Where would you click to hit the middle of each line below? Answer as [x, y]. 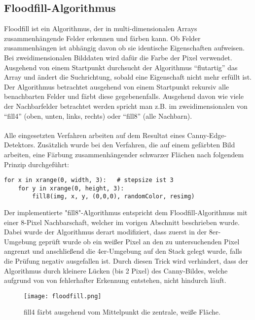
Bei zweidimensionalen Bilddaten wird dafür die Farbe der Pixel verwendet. [118, 57]
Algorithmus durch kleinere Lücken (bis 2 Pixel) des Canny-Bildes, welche [116, 270]
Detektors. [20, 145]
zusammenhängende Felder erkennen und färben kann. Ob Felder [102, 38]
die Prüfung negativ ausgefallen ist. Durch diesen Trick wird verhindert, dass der [126, 261]
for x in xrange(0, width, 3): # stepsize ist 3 [89, 180]
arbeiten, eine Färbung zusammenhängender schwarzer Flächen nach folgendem [124, 154]
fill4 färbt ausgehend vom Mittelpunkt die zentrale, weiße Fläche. [122, 312]
